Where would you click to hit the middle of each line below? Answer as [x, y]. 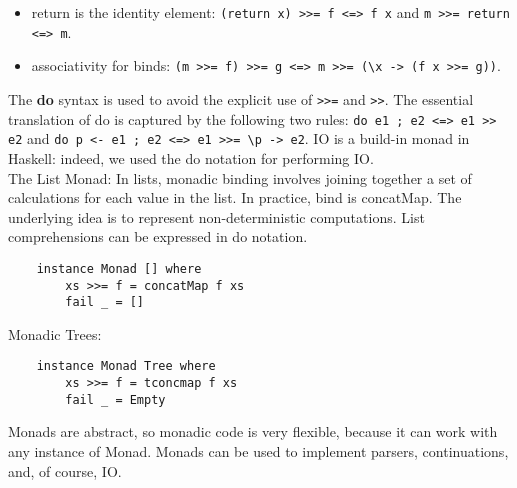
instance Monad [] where [119, 268]
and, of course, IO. [65, 470]
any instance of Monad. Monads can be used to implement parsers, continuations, [258, 451]
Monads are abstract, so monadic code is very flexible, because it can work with [253, 431]
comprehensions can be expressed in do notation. [158, 236]
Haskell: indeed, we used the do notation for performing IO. [191, 157]
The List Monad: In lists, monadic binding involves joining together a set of [240, 177]
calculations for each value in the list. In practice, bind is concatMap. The [235, 197]
